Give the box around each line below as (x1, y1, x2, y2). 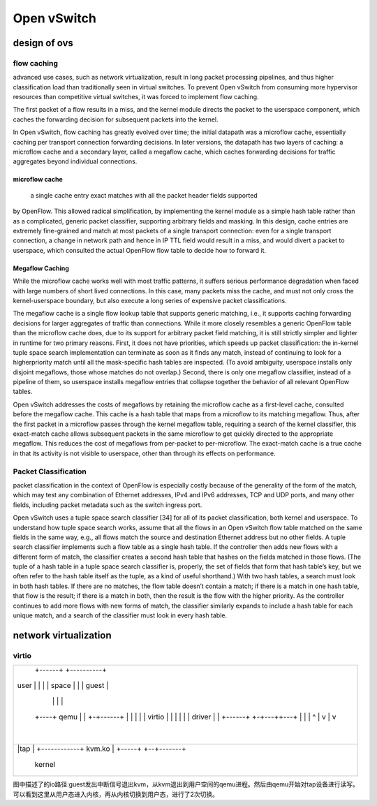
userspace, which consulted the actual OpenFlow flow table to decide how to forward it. (13, 246, 267, 254)
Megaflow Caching (13, 264, 70, 272)
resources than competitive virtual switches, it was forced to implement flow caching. (13, 93, 259, 101)
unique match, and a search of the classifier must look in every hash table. (13, 611, 227, 620)
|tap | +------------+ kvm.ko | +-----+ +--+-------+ (17, 744, 186, 754)
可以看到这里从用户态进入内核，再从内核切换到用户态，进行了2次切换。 (13, 790, 219, 798)
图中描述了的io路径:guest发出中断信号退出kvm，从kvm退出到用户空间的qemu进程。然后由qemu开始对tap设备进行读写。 (13, 780, 360, 789)
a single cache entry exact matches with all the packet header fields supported (30, 191, 258, 199)
